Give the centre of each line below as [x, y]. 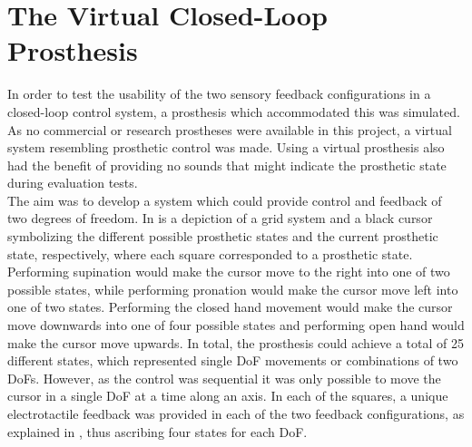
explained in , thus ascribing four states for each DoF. [157, 431]
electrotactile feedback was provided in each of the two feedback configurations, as [236, 413]
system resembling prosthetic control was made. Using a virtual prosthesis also [226, 147]
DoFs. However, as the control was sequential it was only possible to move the [224, 378]
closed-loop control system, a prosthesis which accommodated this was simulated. [234, 111]
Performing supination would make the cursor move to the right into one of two [229, 272]
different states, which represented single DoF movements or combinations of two [233, 360]
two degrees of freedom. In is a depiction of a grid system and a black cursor [220, 218]
